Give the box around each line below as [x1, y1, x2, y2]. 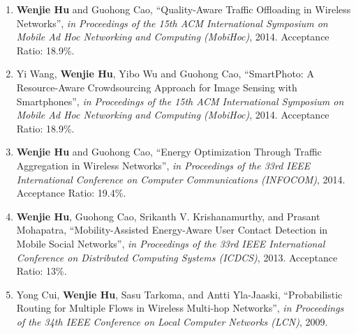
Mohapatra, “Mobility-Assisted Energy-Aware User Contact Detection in [16, 222, 328, 237]
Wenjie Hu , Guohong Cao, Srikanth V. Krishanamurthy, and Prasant [16, 208, 320, 223]
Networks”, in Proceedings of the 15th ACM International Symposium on [16, 15, 328, 30]
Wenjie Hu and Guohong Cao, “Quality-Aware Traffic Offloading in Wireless [16, 2, 351, 16]
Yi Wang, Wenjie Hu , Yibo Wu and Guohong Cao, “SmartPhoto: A [16, 66, 314, 81]
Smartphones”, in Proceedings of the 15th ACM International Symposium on [16, 93, 344, 108]
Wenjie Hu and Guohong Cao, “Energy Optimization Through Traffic [16, 144, 322, 159]
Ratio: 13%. [16, 264, 67, 278]
